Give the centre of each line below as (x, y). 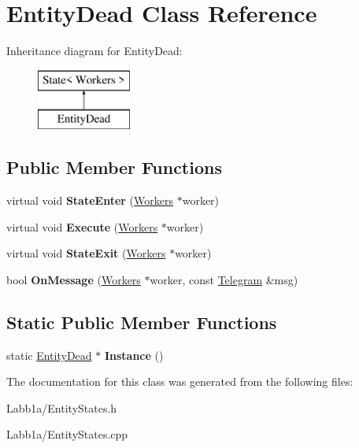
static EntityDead (49, 355)
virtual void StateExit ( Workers (86, 253)
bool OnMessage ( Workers (74, 279)
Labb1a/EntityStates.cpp (67, 434)
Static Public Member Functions (142, 322)
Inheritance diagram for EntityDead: (94, 51)
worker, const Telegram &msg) (224, 279)
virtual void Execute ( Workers (82, 226)
